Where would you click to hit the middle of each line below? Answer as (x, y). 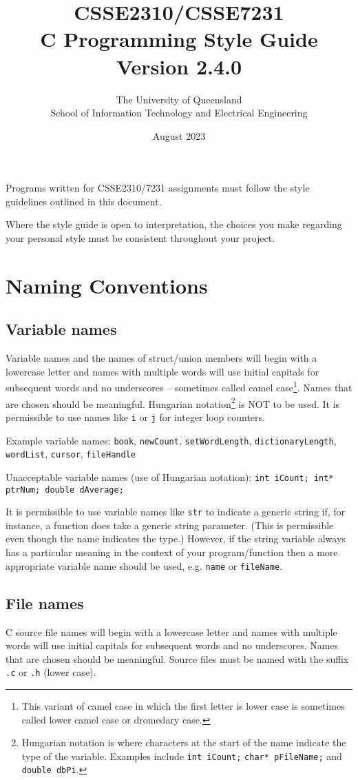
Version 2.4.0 (179, 66)
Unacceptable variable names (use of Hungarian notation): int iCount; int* (170, 476)
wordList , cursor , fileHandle (71, 454)
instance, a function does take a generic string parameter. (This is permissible (170, 525)
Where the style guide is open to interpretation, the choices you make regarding (174, 224)
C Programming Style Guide (179, 39)
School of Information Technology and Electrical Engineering (179, 113)
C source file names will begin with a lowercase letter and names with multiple (171, 632)
